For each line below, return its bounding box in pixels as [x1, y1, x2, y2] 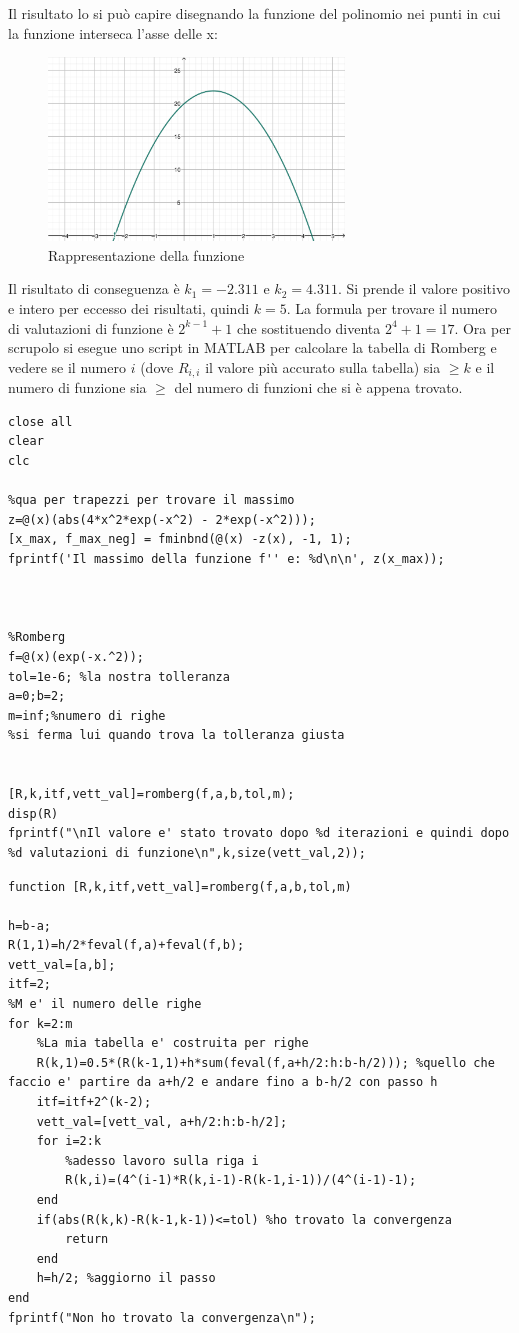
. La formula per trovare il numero [286, 298, 498, 319]
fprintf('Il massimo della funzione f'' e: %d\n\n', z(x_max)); [8, 552, 445, 566]
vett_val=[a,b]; [8, 957, 116, 972]
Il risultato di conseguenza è [8, 278, 180, 299]
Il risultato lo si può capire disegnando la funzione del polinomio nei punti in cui [8, 3, 501, 23]
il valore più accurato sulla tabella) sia [205, 356, 441, 377]
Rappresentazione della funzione [48, 244, 245, 265]
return [65, 1232, 109, 1247]
